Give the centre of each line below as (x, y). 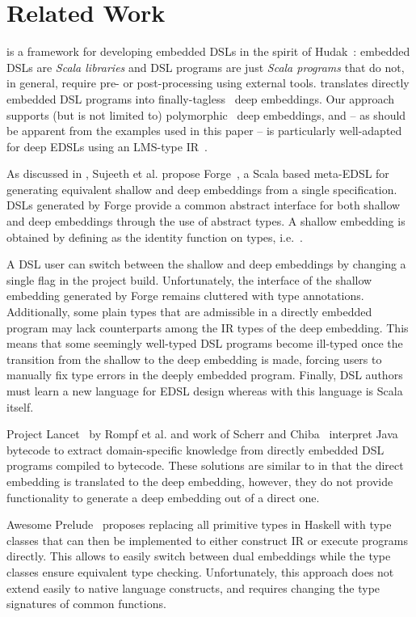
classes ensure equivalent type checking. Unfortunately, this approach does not (200, 571)
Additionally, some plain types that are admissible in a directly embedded (189, 312)
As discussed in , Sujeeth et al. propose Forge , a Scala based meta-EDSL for (198, 173)
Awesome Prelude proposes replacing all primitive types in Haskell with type (199, 524)
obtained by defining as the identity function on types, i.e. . (155, 237)
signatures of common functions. (86, 604)
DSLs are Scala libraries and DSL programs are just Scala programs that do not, (206, 67)
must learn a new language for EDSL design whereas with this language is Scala (205, 391)
